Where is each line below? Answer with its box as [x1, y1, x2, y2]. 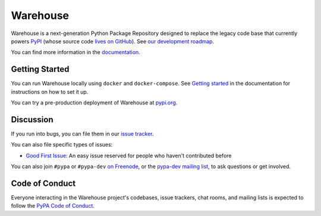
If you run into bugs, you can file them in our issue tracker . [11, 130, 154, 137]
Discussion [11, 115, 53, 125]
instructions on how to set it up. [11, 88, 89, 95]
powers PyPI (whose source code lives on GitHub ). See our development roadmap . [11, 37, 214, 45]
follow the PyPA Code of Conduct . [11, 202, 95, 209]
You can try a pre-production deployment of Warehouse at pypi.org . [11, 99, 178, 106]
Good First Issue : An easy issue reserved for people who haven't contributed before [26, 152, 232, 159]
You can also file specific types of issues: [11, 141, 113, 148]
